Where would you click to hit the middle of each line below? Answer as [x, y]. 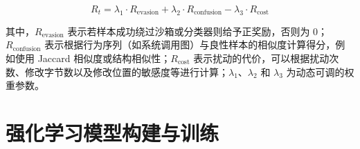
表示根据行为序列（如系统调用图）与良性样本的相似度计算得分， [190, 44]
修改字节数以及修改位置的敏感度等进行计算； [126, 71]
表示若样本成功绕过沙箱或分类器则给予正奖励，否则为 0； [198, 31]
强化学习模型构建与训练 [112, 132]
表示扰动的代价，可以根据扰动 [261, 58]
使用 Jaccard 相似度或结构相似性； [93, 58]
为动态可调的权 [320, 71]
